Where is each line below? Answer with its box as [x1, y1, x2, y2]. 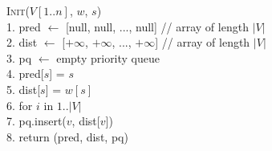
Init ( [6, 2, 30, 18]
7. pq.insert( [6, 112, 67, 129]
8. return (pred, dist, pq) [6, 128, 128, 145]
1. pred [6, 18, 41, 35]
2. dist [6, 34, 38, 51]
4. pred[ [6, 65, 44, 82]
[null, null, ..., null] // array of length [65, 18, 249, 35]
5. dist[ [6, 80, 41, 97]
